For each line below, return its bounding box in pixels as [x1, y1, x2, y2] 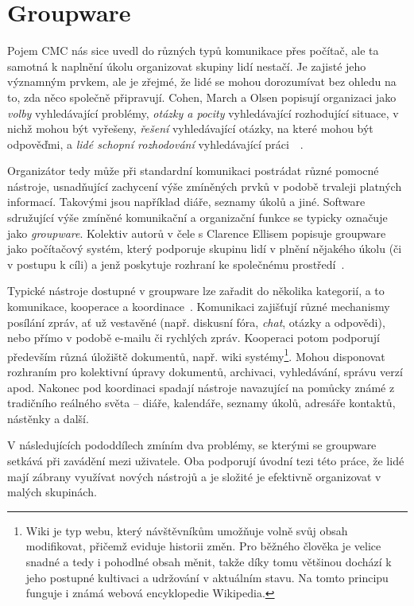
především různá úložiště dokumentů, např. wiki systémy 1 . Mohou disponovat [7, 345, 385, 364]
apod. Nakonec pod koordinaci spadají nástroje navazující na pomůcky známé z [7, 379, 395, 395]
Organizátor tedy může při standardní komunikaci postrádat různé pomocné [7, 162, 379, 179]
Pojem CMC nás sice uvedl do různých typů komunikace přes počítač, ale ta [7, 42, 379, 59]
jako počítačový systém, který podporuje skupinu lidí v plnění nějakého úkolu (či [7, 240, 402, 257]
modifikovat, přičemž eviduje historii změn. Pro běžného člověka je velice [25, 538, 381, 554]
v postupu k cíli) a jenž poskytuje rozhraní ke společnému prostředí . [7, 255, 345, 272]
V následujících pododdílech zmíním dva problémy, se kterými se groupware [7, 437, 377, 453]
